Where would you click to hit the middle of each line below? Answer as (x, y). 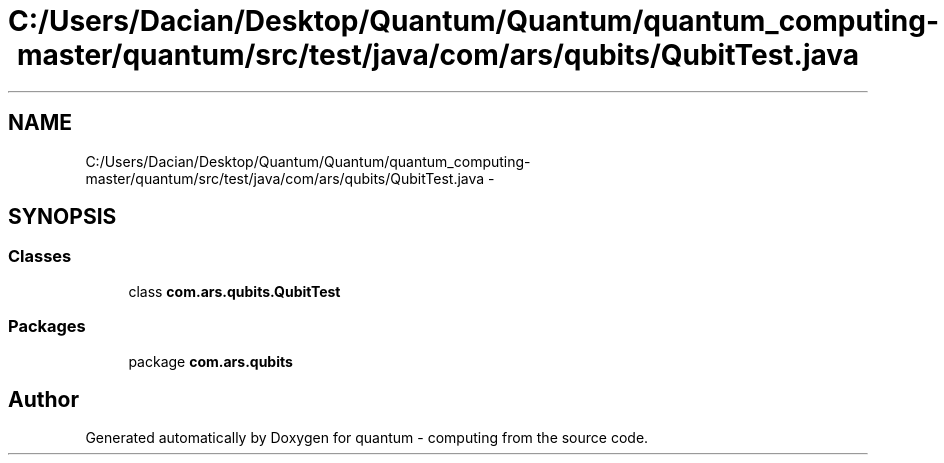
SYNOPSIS (62, 217)
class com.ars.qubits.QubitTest (234, 291)
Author (43, 399)
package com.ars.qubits (210, 361)
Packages (47, 326)
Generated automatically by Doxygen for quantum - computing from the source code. (367, 438)
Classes (40, 256)
